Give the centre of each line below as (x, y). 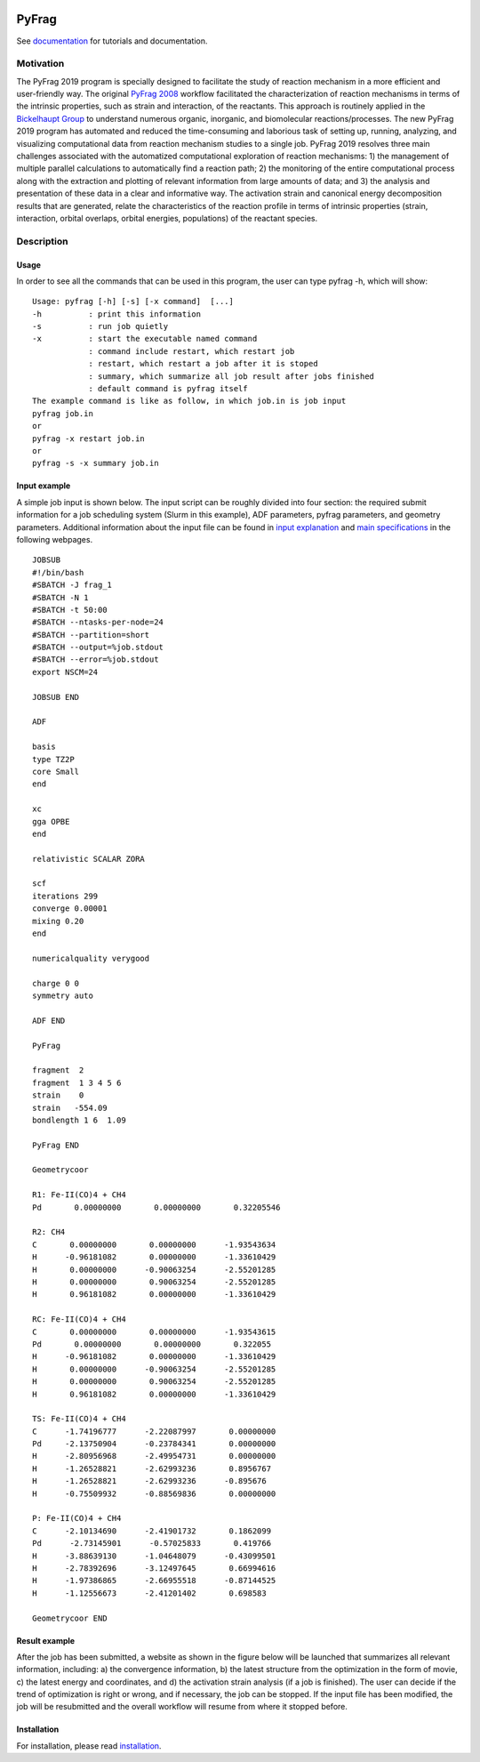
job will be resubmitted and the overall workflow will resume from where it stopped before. (182, 1707)
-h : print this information (117, 314)
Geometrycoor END (70, 1618)
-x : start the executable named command (145, 339)
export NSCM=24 (65, 672)
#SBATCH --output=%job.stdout (98, 648)
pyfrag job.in (63, 413)
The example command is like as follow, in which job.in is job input (189, 401)
